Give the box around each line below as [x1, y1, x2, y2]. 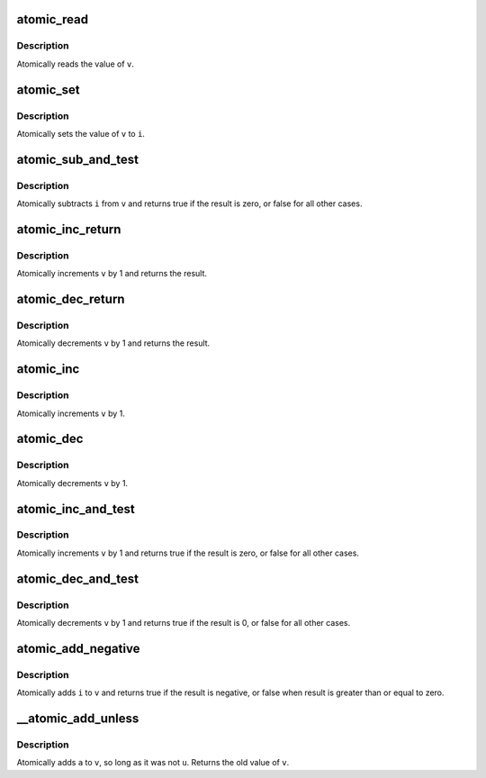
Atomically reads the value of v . [16, 59, 135, 69]
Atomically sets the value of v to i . [16, 128, 146, 139]
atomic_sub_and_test [16, 151, 139, 167]
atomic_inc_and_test [16, 501, 135, 517]
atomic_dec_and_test [16, 571, 139, 586]
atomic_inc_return [16, 222, 121, 237]
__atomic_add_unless [16, 710, 139, 726]
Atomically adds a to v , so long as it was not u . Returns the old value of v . [16, 757, 290, 768]
